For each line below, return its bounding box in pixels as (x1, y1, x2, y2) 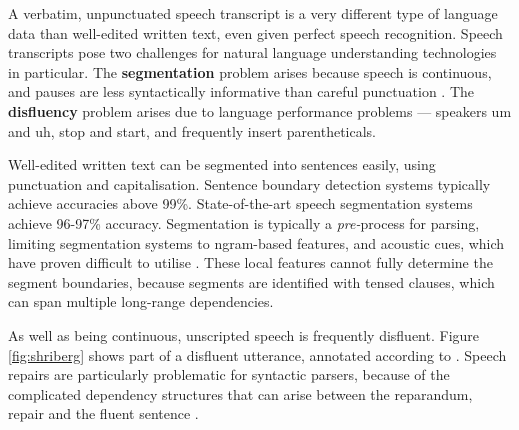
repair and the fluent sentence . (8, 403, 199, 424)
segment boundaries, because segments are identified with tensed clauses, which (8, 271, 495, 292)
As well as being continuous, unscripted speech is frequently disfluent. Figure (8, 324, 480, 345)
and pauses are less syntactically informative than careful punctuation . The (8, 81, 475, 102)
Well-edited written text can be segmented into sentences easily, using (8, 154, 436, 175)
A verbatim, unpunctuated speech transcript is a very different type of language (8, 3, 498, 23)
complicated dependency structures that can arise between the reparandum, (8, 383, 473, 404)
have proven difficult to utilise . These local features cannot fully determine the (8, 252, 493, 273)
